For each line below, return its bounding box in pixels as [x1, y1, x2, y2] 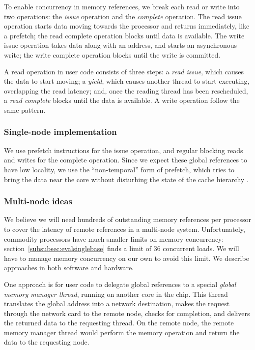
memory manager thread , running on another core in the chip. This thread [4, 288, 228, 299]
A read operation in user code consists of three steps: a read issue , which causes [4, 66, 244, 76]
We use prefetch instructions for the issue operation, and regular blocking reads [4, 145, 243, 155]
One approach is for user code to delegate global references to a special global [4, 279, 236, 289]
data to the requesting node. [4, 337, 89, 347]
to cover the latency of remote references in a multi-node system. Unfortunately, [4, 223, 245, 234]
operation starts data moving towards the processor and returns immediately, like [4, 21, 250, 31]
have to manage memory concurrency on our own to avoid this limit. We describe [4, 253, 249, 263]
